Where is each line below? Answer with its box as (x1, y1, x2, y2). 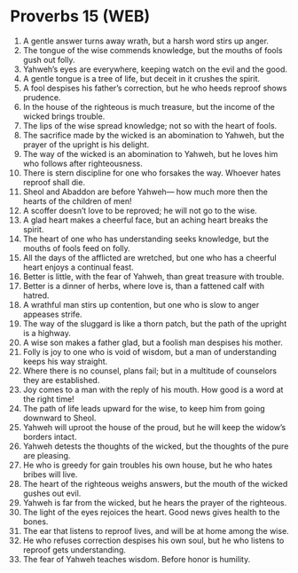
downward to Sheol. (22, 412, 97, 423)
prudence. (22, 91, 61, 103)
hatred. (22, 290, 50, 301)
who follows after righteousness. (22, 158, 143, 169)
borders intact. (22, 431, 77, 442)
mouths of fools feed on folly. (22, 242, 131, 254)
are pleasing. (22, 450, 71, 460)
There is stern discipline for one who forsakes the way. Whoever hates (22, 167, 281, 178)
